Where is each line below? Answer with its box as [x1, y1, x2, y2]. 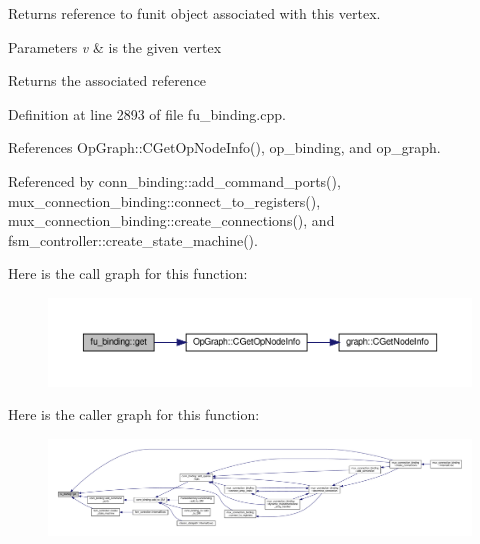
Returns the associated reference [8, 70, 207, 91]
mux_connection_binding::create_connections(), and [8, 210, 335, 231]
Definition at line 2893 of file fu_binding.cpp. [8, 103, 286, 124]
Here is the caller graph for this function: [8, 404, 260, 425]
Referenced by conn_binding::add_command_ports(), [8, 170, 341, 191]
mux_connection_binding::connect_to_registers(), [8, 190, 321, 211]
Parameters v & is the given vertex [8, 36, 222, 57]
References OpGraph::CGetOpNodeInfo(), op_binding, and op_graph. [8, 137, 441, 158]
